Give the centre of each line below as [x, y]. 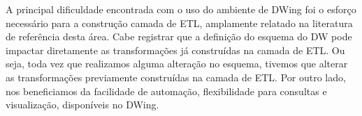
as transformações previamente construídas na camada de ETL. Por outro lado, [176, 77]
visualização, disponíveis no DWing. [82, 105]
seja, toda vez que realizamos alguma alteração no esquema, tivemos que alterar [177, 64]
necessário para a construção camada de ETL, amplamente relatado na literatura [179, 23]
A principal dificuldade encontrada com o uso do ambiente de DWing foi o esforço [181, 9]
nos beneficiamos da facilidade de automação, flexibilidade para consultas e [166, 91]
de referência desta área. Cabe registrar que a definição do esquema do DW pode [179, 36]
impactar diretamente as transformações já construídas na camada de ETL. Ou [175, 50]
